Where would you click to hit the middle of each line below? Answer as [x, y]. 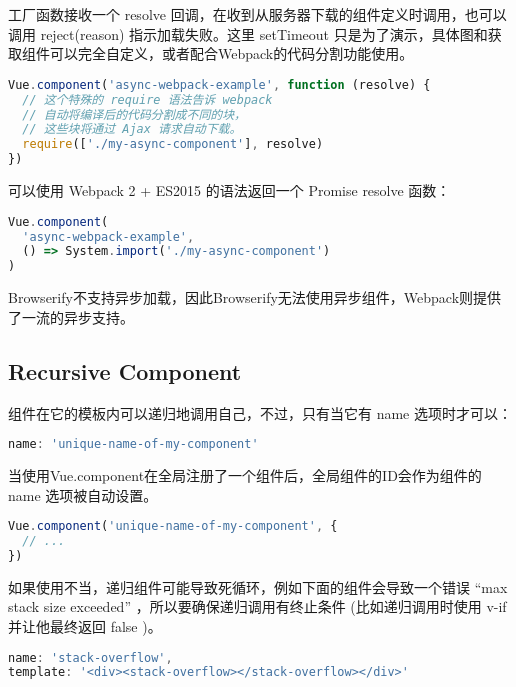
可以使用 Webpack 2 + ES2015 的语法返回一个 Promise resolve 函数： [229, 190]
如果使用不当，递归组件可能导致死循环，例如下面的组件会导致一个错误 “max [258, 586]
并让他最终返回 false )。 [85, 625]
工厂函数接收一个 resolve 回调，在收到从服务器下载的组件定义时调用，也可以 [257, 14]
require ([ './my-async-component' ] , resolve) [173, 144]
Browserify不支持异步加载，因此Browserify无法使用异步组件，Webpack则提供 [255, 297]
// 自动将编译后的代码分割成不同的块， [134, 114]
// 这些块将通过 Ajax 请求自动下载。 [132, 129]
